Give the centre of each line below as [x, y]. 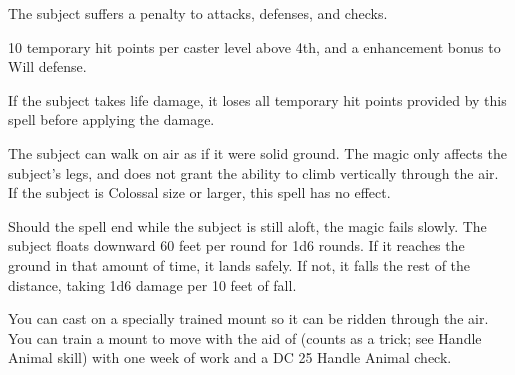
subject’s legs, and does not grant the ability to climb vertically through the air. [253, 172]
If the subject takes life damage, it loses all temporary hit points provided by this [257, 99]
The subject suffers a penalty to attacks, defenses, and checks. [198, 13]
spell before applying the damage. [111, 119]
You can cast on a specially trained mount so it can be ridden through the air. [248, 318]
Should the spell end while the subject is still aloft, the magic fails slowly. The [247, 225]
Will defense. [47, 66]
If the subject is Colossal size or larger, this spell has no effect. [199, 192]
